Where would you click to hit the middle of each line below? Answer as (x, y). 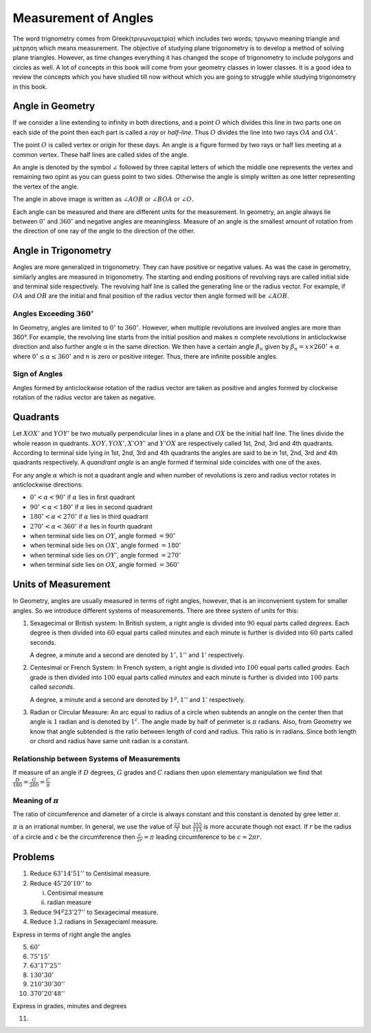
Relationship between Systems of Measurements (97, 758)
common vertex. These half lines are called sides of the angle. (101, 154)
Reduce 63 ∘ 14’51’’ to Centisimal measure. (90, 873)
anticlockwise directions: (48, 484)
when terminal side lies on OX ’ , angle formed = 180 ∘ (106, 545)
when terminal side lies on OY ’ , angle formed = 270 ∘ (105, 555)
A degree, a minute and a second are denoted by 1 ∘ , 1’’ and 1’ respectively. (137, 655)
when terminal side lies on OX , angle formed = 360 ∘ (105, 564)
